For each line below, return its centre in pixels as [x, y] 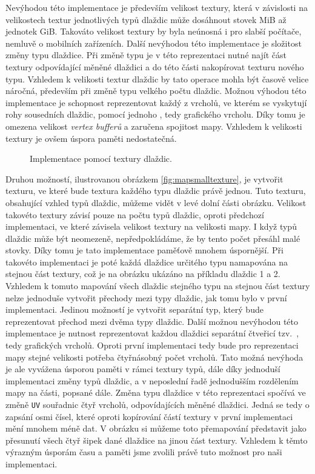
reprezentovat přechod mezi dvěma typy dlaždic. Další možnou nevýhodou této [152, 321]
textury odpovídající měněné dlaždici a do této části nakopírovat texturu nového [155, 66]
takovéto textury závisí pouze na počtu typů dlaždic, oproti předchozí [135, 214]
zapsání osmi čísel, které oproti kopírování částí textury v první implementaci [149, 416]
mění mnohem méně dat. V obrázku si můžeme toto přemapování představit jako [156, 428]
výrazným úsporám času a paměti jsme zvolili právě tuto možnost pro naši [144, 452]
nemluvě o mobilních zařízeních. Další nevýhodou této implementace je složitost [154, 43]
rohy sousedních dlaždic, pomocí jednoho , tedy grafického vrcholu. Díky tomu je [155, 114]
